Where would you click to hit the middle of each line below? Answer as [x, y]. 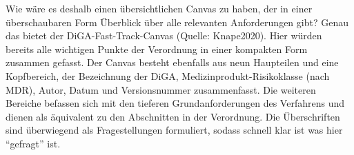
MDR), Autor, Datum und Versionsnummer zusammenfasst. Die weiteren [161, 89]
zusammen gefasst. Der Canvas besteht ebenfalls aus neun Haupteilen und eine [172, 62]
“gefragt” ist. [33, 143]
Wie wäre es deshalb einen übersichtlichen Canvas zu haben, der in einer [159, 8]
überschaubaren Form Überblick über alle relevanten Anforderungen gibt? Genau [177, 22]
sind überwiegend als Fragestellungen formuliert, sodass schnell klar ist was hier [174, 130]
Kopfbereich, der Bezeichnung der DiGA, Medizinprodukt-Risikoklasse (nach [168, 75]
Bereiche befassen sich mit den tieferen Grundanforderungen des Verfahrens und [175, 103]
